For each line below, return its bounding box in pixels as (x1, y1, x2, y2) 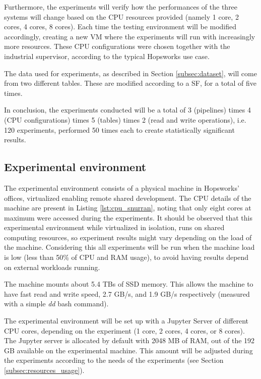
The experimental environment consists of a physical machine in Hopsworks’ (4, 182, 239, 193)
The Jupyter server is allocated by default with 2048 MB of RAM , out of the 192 (4, 335, 255, 346)
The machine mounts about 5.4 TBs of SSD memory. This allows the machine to (4, 279, 253, 289)
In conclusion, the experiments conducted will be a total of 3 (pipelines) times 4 (4, 104, 251, 115)
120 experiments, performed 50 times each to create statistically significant (4, 124, 235, 135)
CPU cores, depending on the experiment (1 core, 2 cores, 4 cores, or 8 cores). (4, 325, 245, 336)
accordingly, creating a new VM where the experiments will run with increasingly (4, 31, 255, 41)
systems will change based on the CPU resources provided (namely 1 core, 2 (4, 11, 239, 22)
